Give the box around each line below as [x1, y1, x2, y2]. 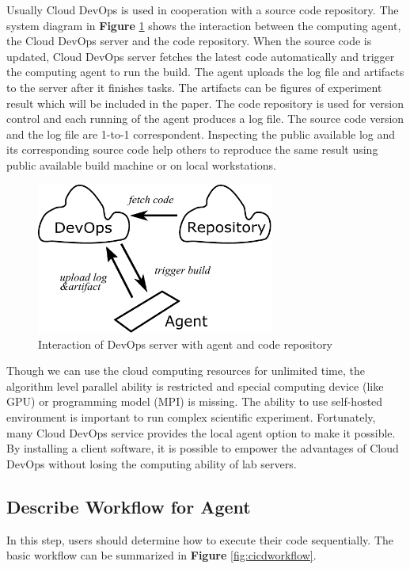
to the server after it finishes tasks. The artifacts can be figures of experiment [6, 78, 382, 95]
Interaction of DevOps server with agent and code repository [38, 335, 333, 352]
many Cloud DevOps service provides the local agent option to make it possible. [6, 424, 396, 441]
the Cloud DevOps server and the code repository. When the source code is [6, 32, 372, 49]
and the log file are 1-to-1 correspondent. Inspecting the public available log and [6, 125, 396, 142]
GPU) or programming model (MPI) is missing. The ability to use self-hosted [6, 393, 383, 410]
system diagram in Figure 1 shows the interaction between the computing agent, [6, 17, 401, 33]
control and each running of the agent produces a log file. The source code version [6, 110, 404, 127]
